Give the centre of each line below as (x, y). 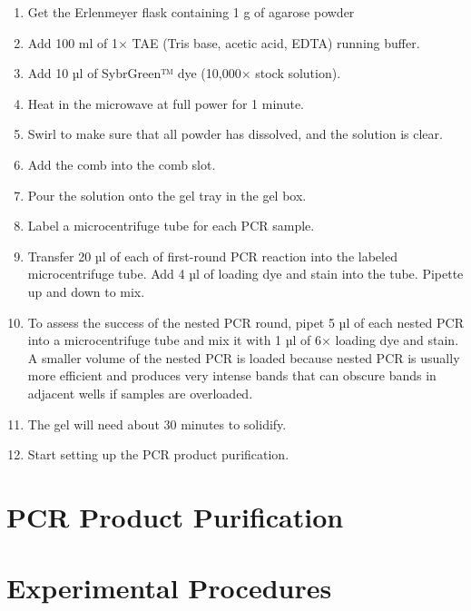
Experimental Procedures (169, 588)
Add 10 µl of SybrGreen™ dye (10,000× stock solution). (184, 73)
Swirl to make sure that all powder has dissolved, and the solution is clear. (235, 134)
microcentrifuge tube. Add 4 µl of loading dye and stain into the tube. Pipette (245, 274)
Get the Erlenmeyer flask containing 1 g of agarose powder (191, 12)
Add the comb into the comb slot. (122, 164)
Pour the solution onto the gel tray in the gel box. (167, 195)
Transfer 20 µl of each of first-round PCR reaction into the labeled (212, 256)
